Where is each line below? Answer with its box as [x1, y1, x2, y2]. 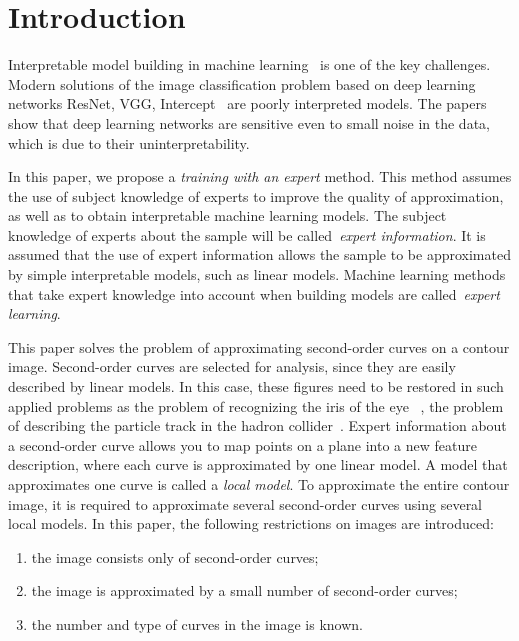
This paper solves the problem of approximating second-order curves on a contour [8, 336, 510, 357]
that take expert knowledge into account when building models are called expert [8, 283, 500, 304]
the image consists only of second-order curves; [31, 546, 319, 567]
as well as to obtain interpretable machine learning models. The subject [8, 205, 447, 226]
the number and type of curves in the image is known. [31, 613, 363, 634]
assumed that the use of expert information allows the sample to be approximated [8, 244, 511, 265]
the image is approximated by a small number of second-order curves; [31, 580, 458, 601]
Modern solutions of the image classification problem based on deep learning [8, 73, 476, 94]
